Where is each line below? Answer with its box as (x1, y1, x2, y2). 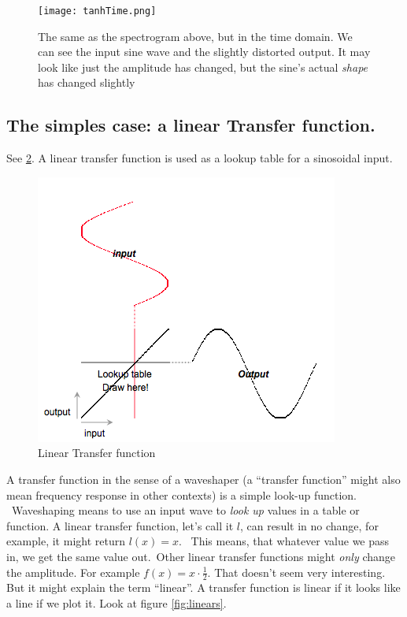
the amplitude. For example (6, 563, 140, 580)
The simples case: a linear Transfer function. (6, 113, 376, 137)
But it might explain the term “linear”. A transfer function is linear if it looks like (6, 579, 401, 596)
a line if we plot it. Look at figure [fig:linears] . (6, 595, 227, 611)
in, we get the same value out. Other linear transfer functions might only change (6, 548, 396, 564)
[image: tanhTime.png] (38, 6, 157, 17)
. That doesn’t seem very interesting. (207, 563, 386, 580)
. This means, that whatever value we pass (178, 533, 390, 549)
